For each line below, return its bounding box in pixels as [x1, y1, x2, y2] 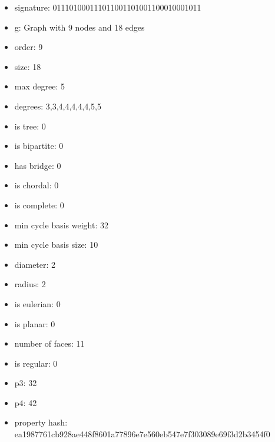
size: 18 [14, 60, 41, 72]
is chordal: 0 [14, 179, 59, 191]
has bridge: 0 [14, 159, 61, 171]
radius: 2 [14, 278, 46, 290]
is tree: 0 [14, 119, 46, 132]
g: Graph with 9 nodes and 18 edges [14, 21, 145, 33]
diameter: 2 [14, 258, 56, 270]
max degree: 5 [14, 80, 65, 92]
